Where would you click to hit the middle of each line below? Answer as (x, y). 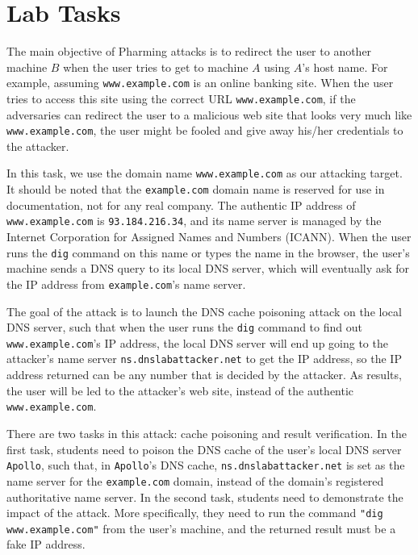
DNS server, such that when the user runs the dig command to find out (184, 327)
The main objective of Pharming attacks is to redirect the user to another (189, 51)
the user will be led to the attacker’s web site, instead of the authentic (180, 390)
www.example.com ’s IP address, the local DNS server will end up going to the (197, 342)
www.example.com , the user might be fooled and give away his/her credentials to (205, 130)
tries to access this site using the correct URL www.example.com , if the (181, 98)
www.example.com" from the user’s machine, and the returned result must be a (201, 528)
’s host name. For (345, 67)
